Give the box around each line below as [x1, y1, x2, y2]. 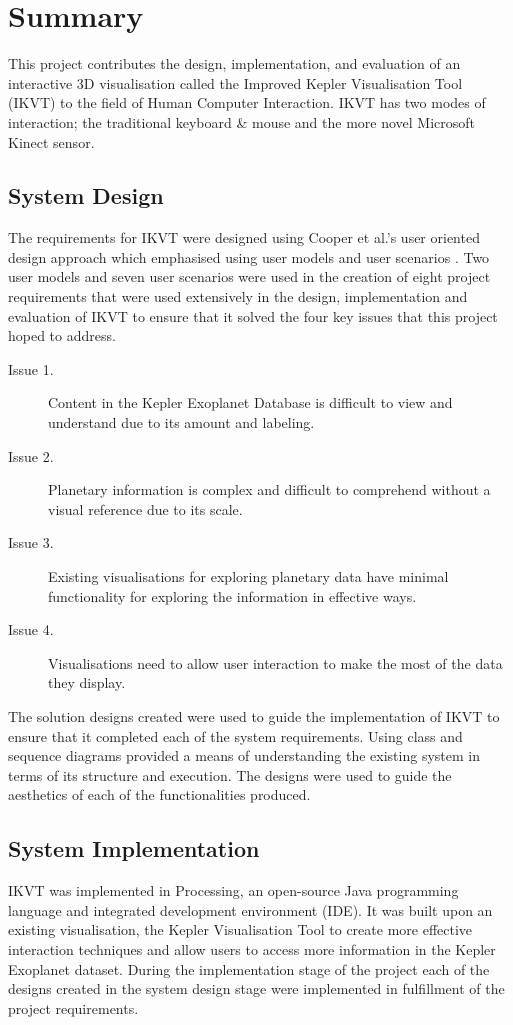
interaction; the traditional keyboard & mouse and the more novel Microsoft [8, 111, 476, 132]
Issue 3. [8, 532, 54, 553]
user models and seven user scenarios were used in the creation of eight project [8, 266, 491, 287]
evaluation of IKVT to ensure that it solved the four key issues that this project [8, 305, 498, 326]
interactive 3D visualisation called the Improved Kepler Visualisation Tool [8, 72, 463, 93]
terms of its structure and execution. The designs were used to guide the [8, 764, 452, 785]
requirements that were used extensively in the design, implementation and [8, 286, 468, 307]
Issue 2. [8, 445, 54, 466]
